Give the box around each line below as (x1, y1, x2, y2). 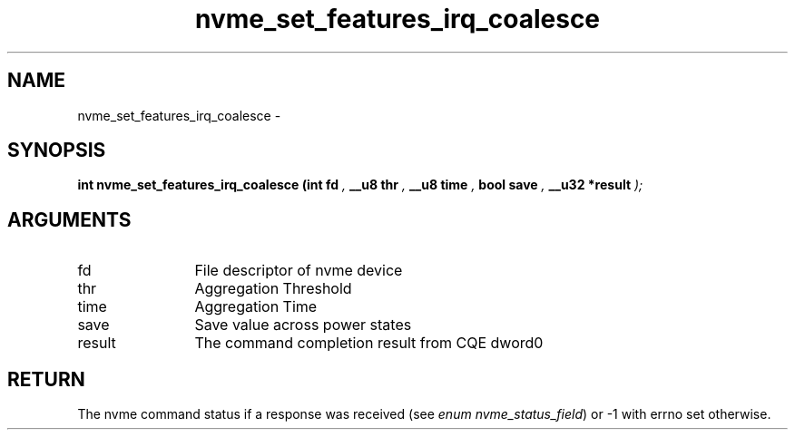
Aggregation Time (194, 297, 318, 316)
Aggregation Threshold (194, 279, 352, 298)
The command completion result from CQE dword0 (194, 334, 544, 353)
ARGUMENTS (7, 208, 132, 231)
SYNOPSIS (7, 139, 106, 162)
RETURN (7, 367, 85, 391)
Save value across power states (194, 316, 412, 335)
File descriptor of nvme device (194, 261, 403, 280)
